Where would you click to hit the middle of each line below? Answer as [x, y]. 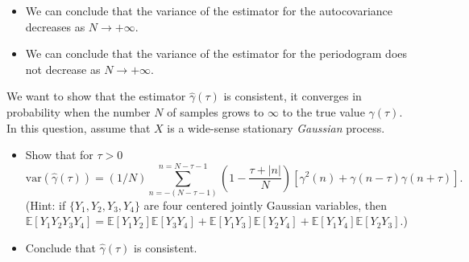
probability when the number [79, 111]
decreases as [55, 26]
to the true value [324, 111]
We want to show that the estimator [96, 96]
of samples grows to [216, 111]
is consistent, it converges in [293, 96]
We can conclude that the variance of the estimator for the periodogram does [216, 53]
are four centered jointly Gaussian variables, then [266, 205]
